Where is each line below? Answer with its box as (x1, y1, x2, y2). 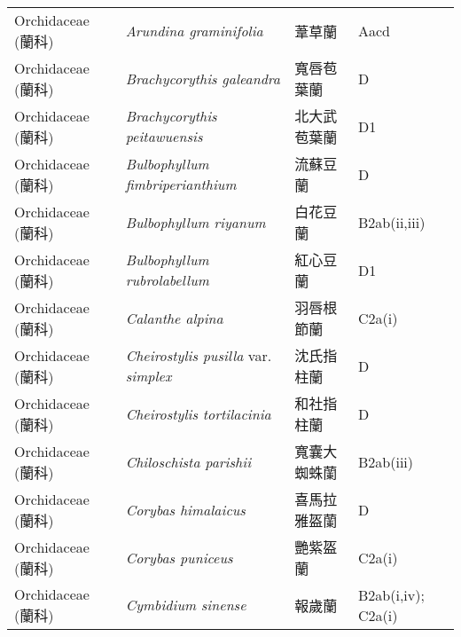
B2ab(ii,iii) (358, 211, 426, 232)
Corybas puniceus (125, 547, 233, 568)
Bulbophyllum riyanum (125, 211, 266, 232)
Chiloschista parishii (125, 451, 252, 472)
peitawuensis (125, 126, 203, 146)
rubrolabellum (125, 270, 209, 290)
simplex (125, 366, 172, 386)
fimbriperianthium (125, 174, 237, 194)
